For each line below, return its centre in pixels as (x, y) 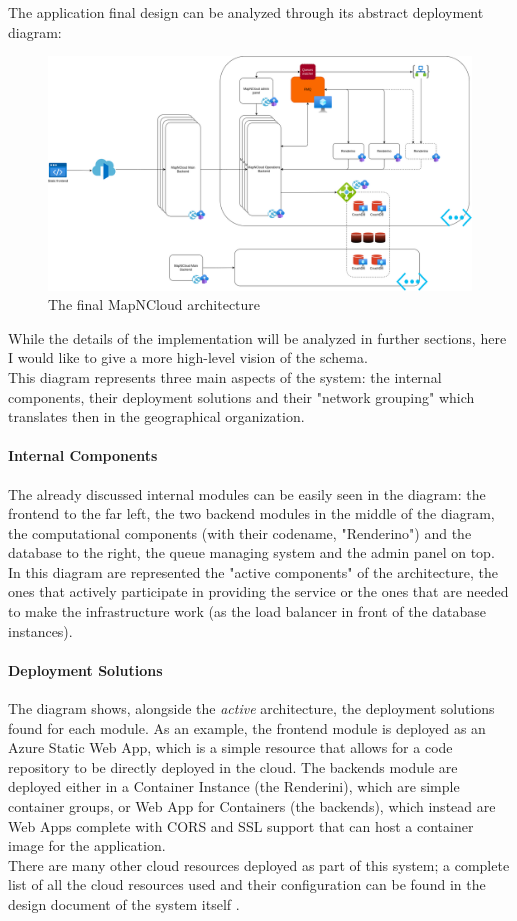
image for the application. (87, 845)
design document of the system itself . (124, 903)
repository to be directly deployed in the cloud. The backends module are (233, 766)
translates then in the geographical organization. (156, 416)
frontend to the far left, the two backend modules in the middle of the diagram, (251, 513)
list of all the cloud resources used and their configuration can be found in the (247, 884)
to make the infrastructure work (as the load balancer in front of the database (247, 611)
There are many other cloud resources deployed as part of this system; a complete (259, 864)
